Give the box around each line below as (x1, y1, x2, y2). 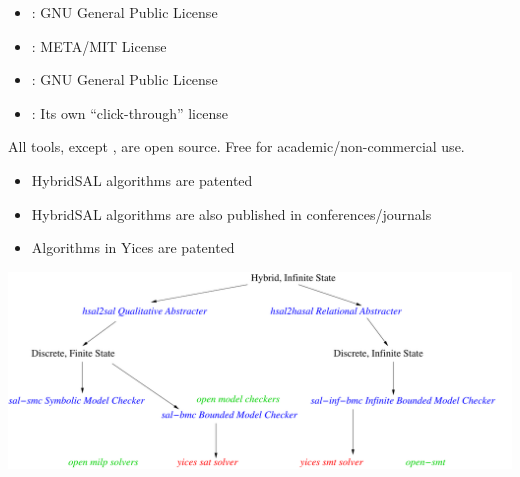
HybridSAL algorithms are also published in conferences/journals (31, 203, 432, 224)
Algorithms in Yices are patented (31, 237, 235, 258)
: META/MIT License (31, 35, 167, 56)
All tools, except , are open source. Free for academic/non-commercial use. (8, 136, 465, 157)
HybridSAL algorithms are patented (31, 169, 253, 190)
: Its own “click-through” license (31, 102, 228, 123)
